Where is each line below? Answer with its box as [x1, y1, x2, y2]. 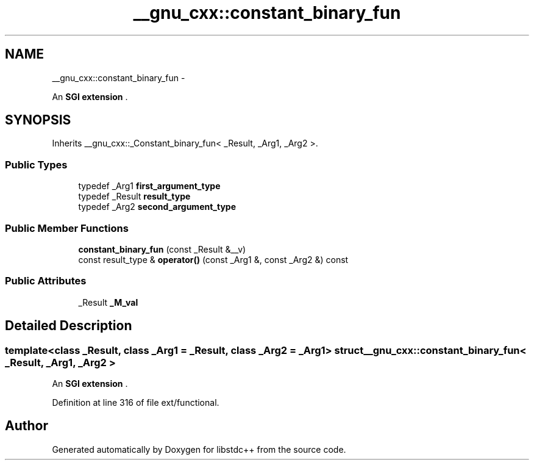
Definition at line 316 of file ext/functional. [52, 397, 219, 408]
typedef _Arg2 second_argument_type [78, 201, 237, 212]
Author [5, 418, 48, 434]
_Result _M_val [78, 297, 138, 308]
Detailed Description [5, 318, 132, 334]
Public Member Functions [5, 222, 129, 234]
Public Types [5, 158, 68, 171]
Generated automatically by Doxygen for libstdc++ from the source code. [52, 444, 346, 455]
